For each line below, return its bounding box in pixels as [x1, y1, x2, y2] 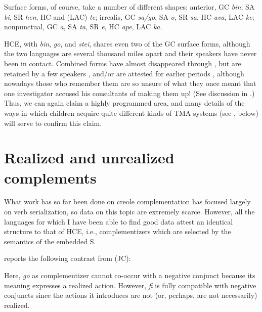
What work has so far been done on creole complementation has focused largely [4, 196, 251, 207]
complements [4, 167, 97, 188]
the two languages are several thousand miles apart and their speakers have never [4, 48, 257, 59]
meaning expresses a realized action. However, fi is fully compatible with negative [4, 280, 256, 290]
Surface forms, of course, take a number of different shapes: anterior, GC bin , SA [4, 2, 255, 12]
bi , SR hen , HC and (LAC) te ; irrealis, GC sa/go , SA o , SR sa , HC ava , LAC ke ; [4, 11, 254, 22]
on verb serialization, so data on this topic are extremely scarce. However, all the [4, 206, 255, 217]
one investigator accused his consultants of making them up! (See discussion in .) [4, 87, 255, 98]
